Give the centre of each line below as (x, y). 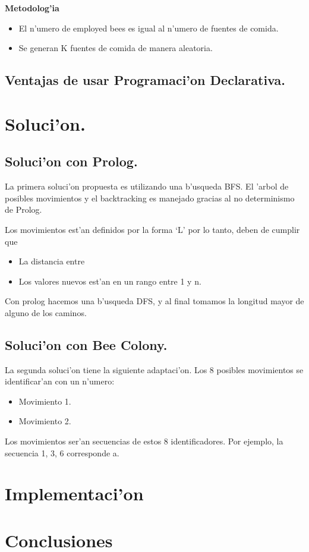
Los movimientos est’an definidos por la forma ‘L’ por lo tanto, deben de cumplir (152, 229)
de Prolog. (23, 209)
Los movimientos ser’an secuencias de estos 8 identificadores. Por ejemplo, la (144, 441)
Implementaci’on (74, 493)
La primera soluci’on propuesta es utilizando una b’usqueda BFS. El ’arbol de (147, 186)
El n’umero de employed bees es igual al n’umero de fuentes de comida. (149, 28)
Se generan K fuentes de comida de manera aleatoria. (116, 48)
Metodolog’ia (32, 8)
